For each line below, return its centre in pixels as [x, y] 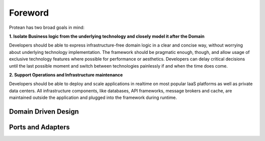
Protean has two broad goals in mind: [47, 27]
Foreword [29, 13]
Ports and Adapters [40, 127]
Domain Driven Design [44, 111]
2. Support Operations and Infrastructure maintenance [66, 75]
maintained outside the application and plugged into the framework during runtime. [93, 97]
